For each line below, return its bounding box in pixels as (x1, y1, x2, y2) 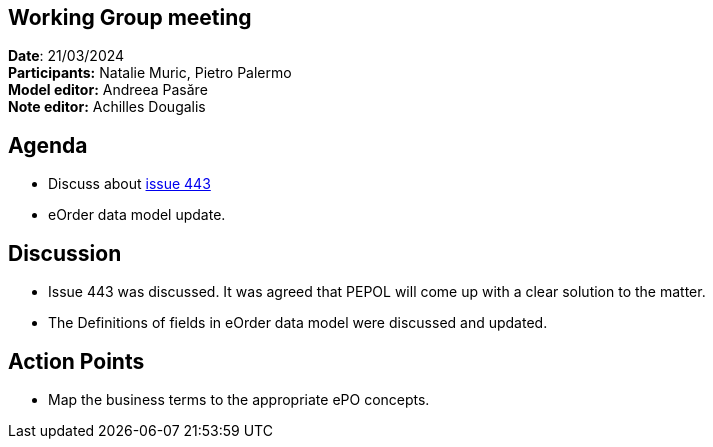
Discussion (8, 240, 122, 266)
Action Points (8, 348, 145, 374)
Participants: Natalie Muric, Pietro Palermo (8, 64, 292, 82)
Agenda (8, 132, 88, 158)
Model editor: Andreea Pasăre (8, 81, 208, 99)
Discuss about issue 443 (48, 175, 211, 193)
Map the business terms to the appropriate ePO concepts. (48, 390, 430, 408)
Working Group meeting (8, 5, 252, 30)
